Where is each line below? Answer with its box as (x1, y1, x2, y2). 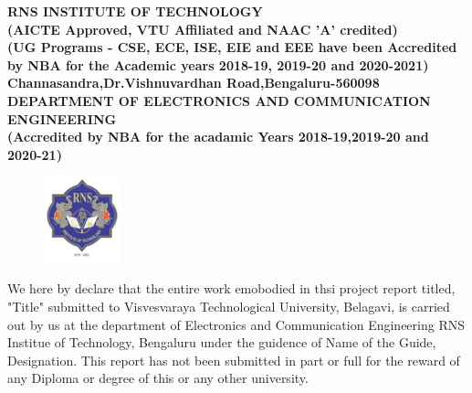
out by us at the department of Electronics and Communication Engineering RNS (7, 314, 465, 334)
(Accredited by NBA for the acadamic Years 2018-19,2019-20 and (7, 127, 429, 146)
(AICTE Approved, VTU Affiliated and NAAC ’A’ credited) (7, 19, 398, 38)
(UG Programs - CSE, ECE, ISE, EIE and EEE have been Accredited (7, 37, 457, 57)
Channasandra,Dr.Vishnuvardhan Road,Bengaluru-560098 (7, 73, 380, 92)
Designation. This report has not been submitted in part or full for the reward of (7, 350, 460, 369)
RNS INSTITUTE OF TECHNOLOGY (7, 2, 263, 20)
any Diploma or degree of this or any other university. (7, 368, 309, 388)
